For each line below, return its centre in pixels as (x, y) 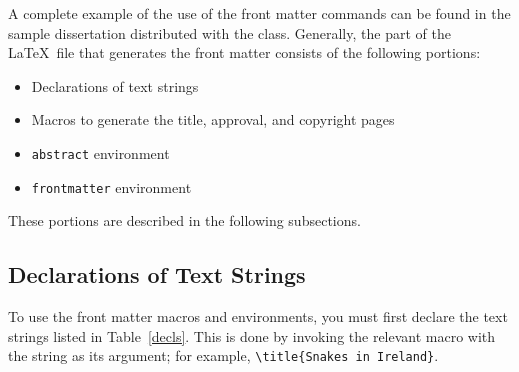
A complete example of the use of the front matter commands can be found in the (259, 13)
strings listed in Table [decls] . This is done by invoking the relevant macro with (252, 335)
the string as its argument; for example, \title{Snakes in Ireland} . (223, 355)
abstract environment (100, 152)
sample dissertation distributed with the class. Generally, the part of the (229, 32)
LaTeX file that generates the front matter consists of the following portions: (244, 52)
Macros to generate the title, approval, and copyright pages (213, 119)
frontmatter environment (111, 186)
